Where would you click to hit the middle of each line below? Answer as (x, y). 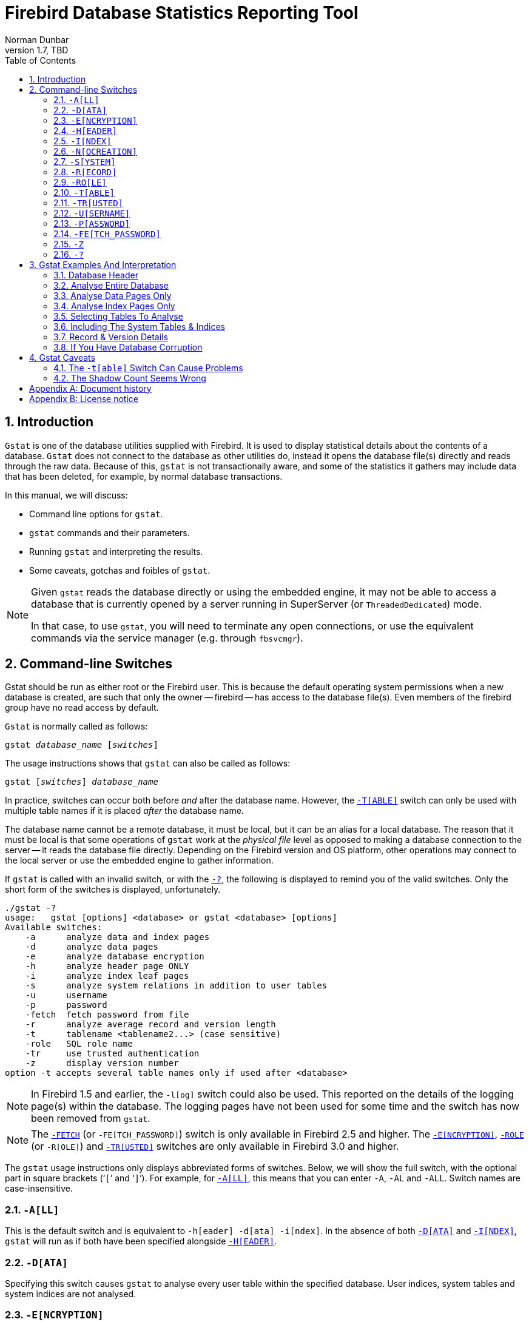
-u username (66, 995)
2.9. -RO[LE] (80, 182)
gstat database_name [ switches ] (82, 745)
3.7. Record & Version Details (111, 337)
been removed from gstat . (91, 1119)
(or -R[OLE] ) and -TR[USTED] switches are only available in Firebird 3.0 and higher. (215, 1146)
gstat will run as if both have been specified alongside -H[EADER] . (141, 1241)
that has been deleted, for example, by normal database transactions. (144, 476)
